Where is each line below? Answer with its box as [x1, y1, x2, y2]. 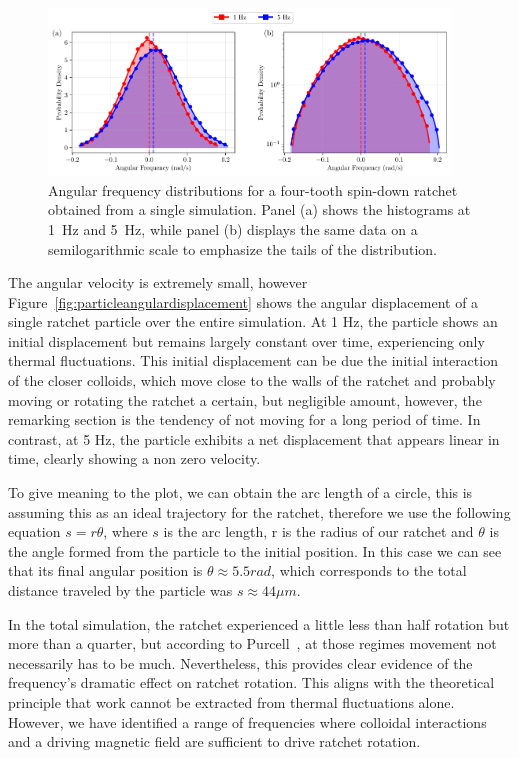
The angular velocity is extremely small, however [8, 272, 308, 293]
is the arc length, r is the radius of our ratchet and [163, 521, 474, 542]
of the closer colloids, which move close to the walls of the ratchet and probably [8, 370, 496, 391]
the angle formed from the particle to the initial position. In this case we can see [8, 540, 502, 561]
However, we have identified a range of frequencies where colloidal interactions [8, 711, 487, 732]
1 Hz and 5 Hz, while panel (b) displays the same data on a [48, 218, 418, 239]
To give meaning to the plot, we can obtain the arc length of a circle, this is [8, 482, 473, 503]
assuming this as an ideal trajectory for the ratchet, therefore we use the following [8, 501, 511, 522]
